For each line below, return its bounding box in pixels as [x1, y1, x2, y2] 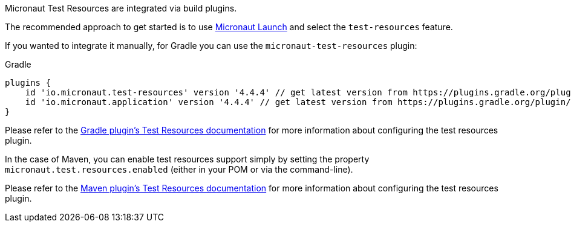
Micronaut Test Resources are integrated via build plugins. [5, 3, 237, 13]
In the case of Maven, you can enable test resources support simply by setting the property [5, 154, 370, 164]
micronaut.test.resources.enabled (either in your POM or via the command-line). [5, 164, 353, 174]
